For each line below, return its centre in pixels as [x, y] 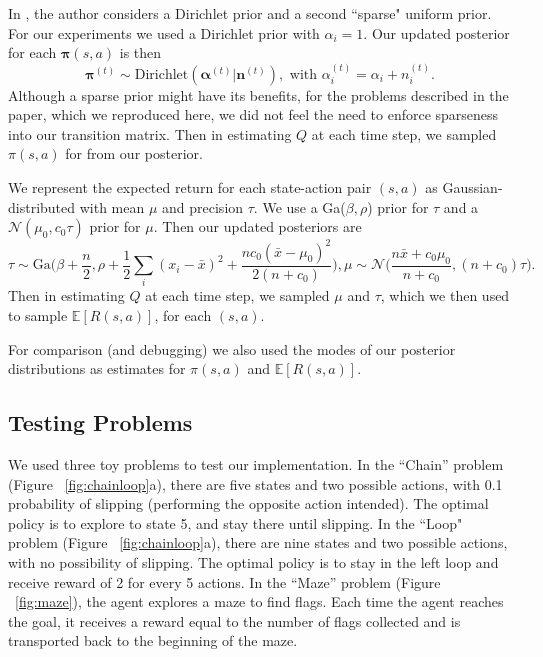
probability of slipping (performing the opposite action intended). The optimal [248, 503]
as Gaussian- [464, 186]
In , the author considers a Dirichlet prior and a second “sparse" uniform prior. [250, 13]
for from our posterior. [134, 153]
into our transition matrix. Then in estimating [150, 133]
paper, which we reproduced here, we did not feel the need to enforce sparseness [253, 114]
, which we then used [445, 295]
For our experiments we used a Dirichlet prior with [164, 32]
